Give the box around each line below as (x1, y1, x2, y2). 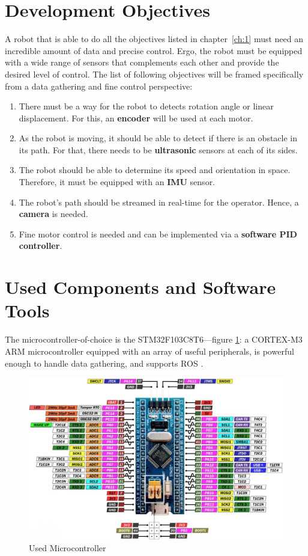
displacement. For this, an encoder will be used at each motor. (19, 111, 253, 124)
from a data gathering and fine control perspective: (5, 79, 193, 92)
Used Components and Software (5, 275, 276, 299)
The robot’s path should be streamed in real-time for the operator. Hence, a (19, 195, 299, 208)
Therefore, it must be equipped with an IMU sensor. (19, 176, 216, 188)
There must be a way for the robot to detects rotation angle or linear (19, 100, 274, 112)
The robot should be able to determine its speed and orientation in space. (19, 163, 291, 176)
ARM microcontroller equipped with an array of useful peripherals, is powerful (5, 344, 294, 357)
